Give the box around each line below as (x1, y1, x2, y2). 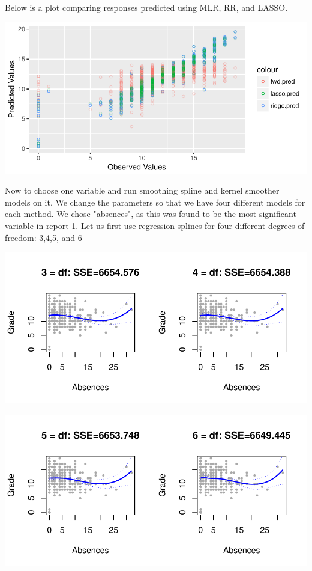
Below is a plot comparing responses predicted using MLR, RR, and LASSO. (5, 1, 288, 13)
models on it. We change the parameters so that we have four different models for (5, 195, 305, 208)
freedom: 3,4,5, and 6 (5, 231, 82, 243)
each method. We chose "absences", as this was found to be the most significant (5, 207, 296, 220)
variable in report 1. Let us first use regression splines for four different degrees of (5, 219, 305, 231)
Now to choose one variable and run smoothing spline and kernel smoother (5, 184, 280, 197)
